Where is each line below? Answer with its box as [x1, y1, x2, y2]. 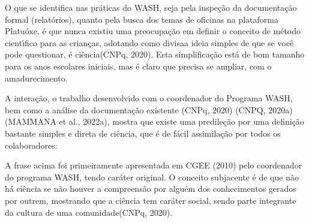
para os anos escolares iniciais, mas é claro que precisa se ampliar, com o [5, 59, 272, 72]
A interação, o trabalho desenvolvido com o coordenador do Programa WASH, [5, 92, 293, 104]
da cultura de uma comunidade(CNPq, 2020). [5, 206, 173, 218]
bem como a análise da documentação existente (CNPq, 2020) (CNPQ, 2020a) [5, 103, 293, 116]
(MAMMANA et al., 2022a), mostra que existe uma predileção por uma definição [5, 115, 304, 128]
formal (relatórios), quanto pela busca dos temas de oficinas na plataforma [5, 13, 278, 25]
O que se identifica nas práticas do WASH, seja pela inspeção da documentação [5, 1, 297, 13]
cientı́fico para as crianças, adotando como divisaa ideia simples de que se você [5, 36, 294, 49]
